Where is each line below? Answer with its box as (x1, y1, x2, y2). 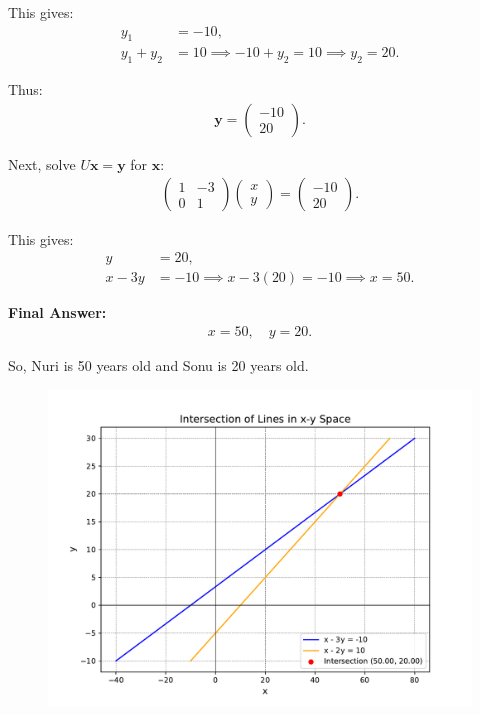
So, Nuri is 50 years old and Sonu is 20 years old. (8, 354, 309, 375)
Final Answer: (8, 302, 107, 323)
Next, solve (8, 153, 76, 174)
